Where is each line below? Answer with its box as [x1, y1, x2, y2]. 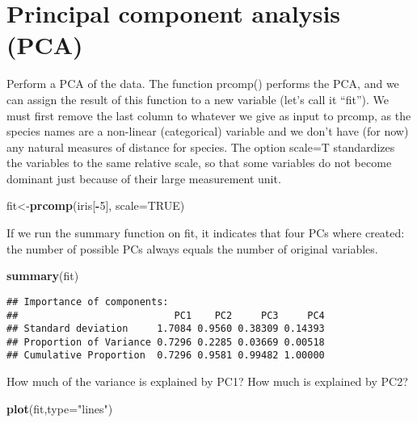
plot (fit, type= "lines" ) [6, 400, 113, 417]
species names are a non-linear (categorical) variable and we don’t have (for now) [6, 123, 409, 140]
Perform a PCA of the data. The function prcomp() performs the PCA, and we [6, 75, 399, 92]
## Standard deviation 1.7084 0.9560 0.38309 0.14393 [6, 323, 325, 335]
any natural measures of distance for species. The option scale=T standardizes [6, 138, 395, 155]
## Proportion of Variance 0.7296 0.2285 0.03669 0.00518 [6, 336, 325, 348]
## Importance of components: [6, 295, 169, 308]
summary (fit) [6, 267, 79, 284]
